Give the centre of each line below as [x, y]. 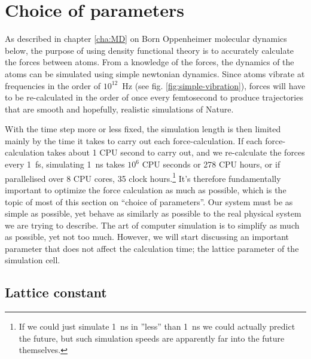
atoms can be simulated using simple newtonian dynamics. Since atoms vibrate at [155, 73]
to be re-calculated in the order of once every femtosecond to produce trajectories [154, 97]
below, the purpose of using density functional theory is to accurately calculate [150, 50]
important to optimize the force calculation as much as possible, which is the [146, 189]
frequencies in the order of [53, 85]
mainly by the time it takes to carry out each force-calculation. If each [134, 140]
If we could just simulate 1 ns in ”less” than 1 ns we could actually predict [157, 326]
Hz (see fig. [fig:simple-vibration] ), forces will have [214, 85]
